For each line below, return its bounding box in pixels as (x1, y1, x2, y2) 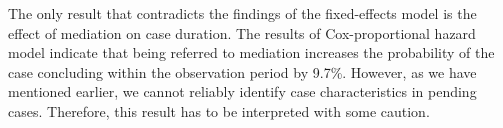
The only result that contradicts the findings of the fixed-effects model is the (8, 3, 477, 23)
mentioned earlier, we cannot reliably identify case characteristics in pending (8, 81, 477, 102)
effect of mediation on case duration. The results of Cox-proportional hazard (8, 22, 476, 43)
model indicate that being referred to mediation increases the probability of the (8, 42, 495, 63)
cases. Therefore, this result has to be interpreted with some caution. (8, 100, 430, 121)
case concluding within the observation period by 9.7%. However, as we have (8, 61, 477, 82)
